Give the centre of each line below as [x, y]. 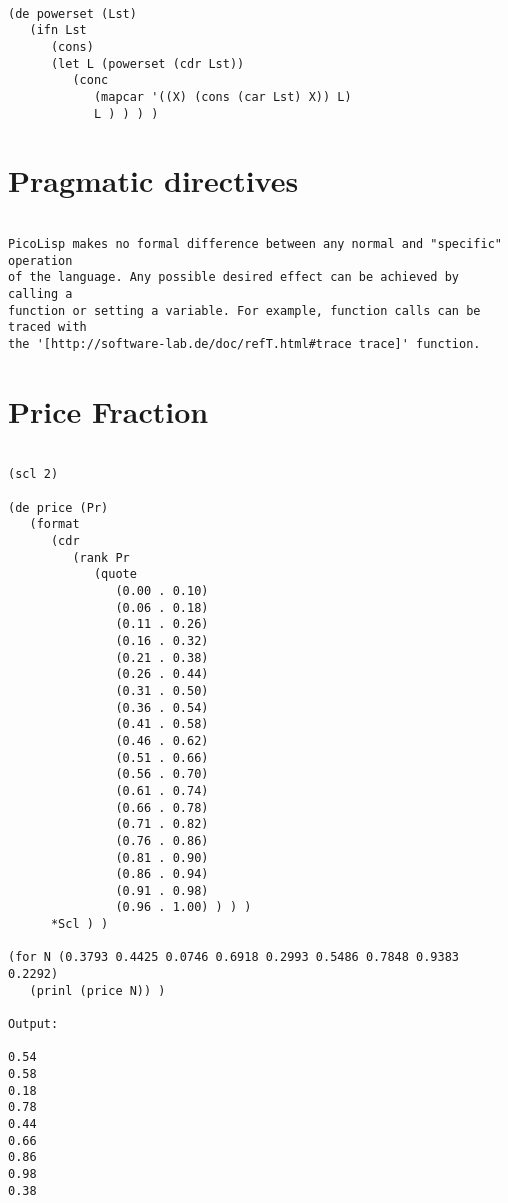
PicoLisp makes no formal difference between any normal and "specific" [255, 244]
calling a [40, 294]
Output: [33, 1024]
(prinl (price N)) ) [97, 990]
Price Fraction [108, 410]
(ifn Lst [58, 30]
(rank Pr [101, 557]
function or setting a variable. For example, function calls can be [244, 310]
